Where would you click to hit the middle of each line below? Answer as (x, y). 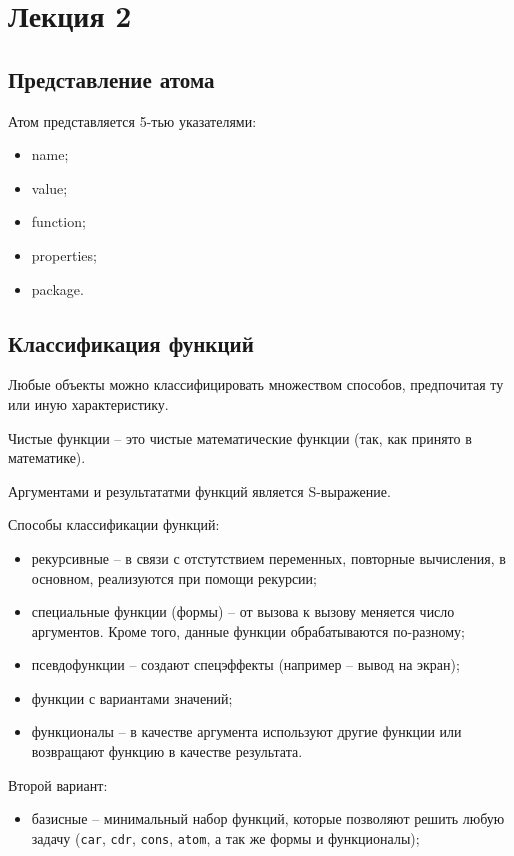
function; (58, 221)
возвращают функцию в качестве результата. (167, 751)
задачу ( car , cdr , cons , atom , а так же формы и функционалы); (225, 837)
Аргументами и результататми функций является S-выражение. (199, 490)
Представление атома (111, 78)
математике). (47, 457)
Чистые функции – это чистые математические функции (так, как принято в (240, 437)
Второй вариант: (58, 784)
